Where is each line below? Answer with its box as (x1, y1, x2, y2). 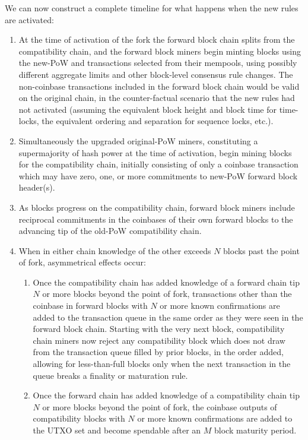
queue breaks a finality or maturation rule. (33, 369, 188, 381)
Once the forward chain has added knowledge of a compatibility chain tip (33, 389, 300, 401)
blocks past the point (223, 244, 300, 257)
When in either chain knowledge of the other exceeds (18, 244, 211, 257)
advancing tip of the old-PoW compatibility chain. (18, 224, 202, 237)
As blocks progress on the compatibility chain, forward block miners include (18, 201, 295, 213)
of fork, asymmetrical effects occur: (18, 256, 146, 268)
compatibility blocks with (33, 412, 125, 425)
